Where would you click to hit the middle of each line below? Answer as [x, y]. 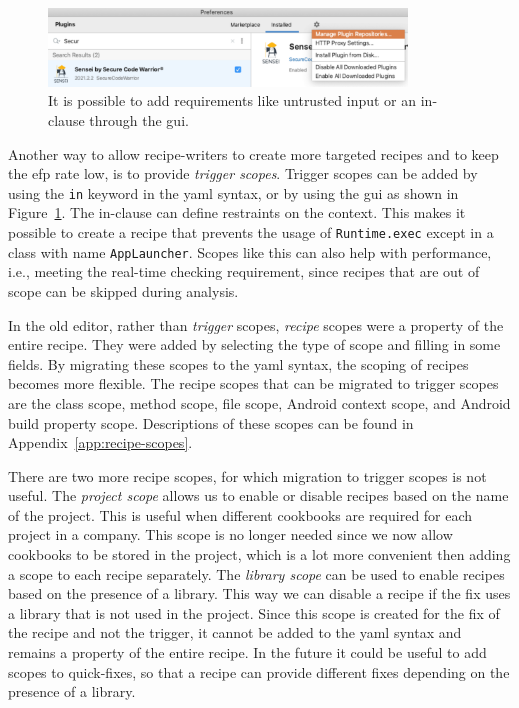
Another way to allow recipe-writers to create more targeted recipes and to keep [253, 153]
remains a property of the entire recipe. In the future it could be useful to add [247, 652]
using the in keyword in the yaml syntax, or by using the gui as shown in [233, 192]
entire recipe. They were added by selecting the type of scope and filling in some [254, 344]
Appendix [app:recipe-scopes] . [100, 442]
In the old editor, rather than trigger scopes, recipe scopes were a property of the [256, 324]
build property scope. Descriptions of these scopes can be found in [211, 422]
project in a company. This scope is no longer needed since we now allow [230, 534]
